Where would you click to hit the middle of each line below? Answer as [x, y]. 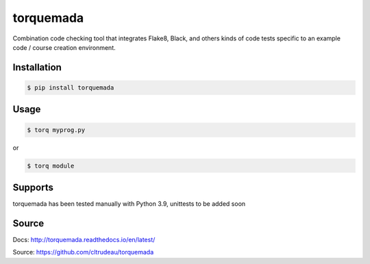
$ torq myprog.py [56, 130]
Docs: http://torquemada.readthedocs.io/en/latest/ [84, 239]
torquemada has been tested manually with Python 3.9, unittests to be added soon [129, 204]
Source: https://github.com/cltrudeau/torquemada [83, 252]
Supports [33, 187]
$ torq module [51, 166]
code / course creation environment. [64, 47]
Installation [37, 67]
